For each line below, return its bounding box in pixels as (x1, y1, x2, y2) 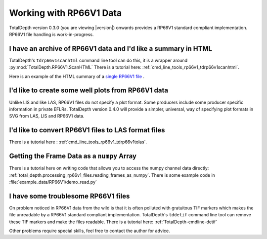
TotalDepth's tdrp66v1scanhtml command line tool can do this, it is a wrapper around (9, 57, 188, 63)
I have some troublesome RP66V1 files (9, 192, 130, 200)
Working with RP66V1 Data (9, 7, 122, 18)
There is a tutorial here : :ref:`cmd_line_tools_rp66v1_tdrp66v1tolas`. (9, 139, 147, 145)
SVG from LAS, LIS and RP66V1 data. (9, 113, 85, 119)
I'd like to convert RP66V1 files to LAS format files (9, 126, 165, 134)
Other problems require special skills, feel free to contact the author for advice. (9, 228, 170, 234)
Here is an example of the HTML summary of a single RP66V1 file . (9, 73, 145, 79)
